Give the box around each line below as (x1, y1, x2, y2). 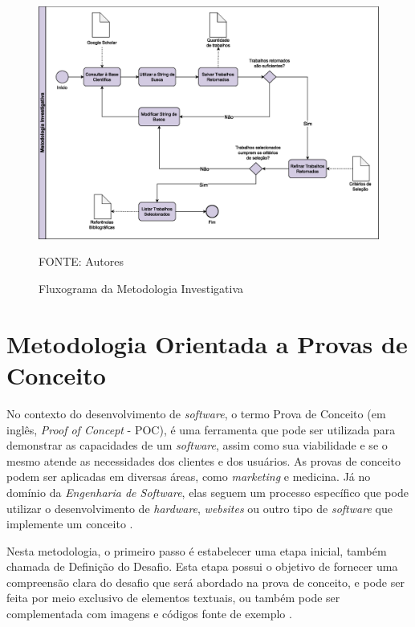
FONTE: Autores (39, 253, 124, 270)
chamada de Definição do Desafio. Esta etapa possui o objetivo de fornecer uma (6, 558, 398, 575)
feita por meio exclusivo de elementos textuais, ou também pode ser (6, 589, 340, 606)
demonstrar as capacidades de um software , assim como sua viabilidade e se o (6, 437, 388, 454)
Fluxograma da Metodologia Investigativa (39, 280, 244, 297)
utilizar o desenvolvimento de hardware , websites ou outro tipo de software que (6, 499, 393, 516)
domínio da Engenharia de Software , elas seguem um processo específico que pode (6, 483, 409, 500)
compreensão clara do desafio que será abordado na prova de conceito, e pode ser (6, 573, 405, 590)
